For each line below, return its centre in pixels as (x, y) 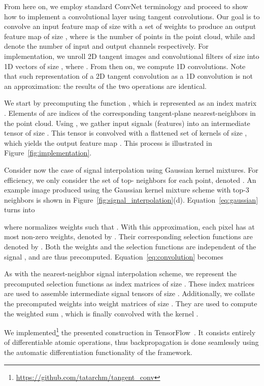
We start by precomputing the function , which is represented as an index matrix (130, 103)
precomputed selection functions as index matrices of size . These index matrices (129, 283)
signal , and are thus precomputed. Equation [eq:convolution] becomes (114, 256)
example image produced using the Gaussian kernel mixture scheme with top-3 (127, 190)
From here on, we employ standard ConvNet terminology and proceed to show (126, 6)
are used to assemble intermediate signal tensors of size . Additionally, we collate (129, 293)
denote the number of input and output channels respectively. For (106, 46)
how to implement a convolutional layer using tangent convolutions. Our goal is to (132, 16)
